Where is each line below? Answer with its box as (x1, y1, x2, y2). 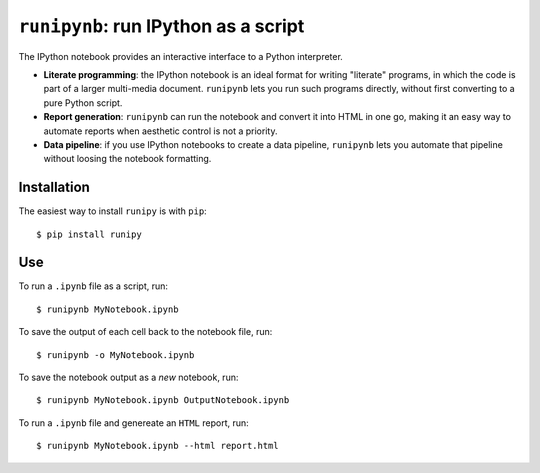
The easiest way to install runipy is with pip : (18, 205, 207, 217)
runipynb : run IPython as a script (18, 15, 305, 37)
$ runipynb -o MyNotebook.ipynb (36, 349, 195, 360)
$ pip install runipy (36, 228, 142, 240)
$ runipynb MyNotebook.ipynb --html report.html (36, 440, 279, 452)
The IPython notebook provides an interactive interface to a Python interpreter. (18, 50, 344, 62)
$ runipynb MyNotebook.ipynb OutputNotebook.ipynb (36, 395, 290, 406)
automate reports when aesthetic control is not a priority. (43, 125, 278, 137)
